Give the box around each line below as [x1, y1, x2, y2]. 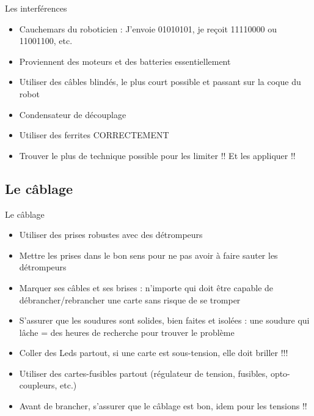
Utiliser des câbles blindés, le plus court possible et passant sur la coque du [19, 75, 301, 88]
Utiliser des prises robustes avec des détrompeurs [19, 228, 203, 241]
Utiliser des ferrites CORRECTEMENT [19, 128, 169, 141]
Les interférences [5, 2, 67, 14]
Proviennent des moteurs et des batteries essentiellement [19, 54, 231, 67]
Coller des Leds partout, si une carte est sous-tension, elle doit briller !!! [19, 346, 288, 359]
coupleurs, [19, 379, 57, 392]
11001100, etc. [19, 34, 73, 47]
